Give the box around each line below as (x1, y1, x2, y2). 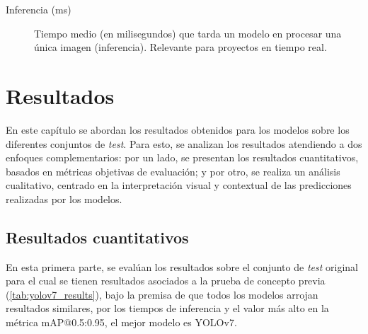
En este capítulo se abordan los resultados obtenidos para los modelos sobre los (6, 122, 350, 137)
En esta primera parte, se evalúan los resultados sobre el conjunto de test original (6, 259, 358, 274)
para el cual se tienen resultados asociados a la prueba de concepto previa (6, 273, 326, 288)
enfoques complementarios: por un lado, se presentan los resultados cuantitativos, (6, 150, 359, 165)
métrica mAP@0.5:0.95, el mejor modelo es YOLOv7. (6, 315, 237, 330)
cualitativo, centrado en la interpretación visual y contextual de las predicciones (6, 178, 352, 192)
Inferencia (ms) (6, 2, 71, 16)
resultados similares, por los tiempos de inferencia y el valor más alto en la (6, 301, 329, 316)
